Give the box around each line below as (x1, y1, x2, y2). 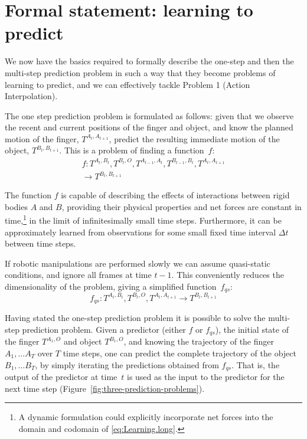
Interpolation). (5, 90, 58, 102)
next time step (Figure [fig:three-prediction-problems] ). (5, 382, 205, 394)
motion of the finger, (5, 132, 79, 145)
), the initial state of (215, 323, 289, 335)
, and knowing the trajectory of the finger (123, 335, 275, 348)
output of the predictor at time (5, 371, 117, 383)
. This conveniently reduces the (171, 268, 284, 281)
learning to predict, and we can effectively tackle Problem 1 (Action (5, 78, 250, 90)
